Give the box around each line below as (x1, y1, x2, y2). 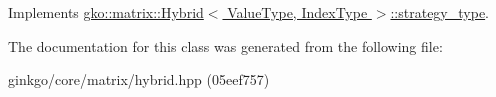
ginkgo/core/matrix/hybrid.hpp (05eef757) (8, 69, 270, 90)
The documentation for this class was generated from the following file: (8, 35, 443, 56)
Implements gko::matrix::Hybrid (8, 2, 204, 22)
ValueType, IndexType (227, 2, 368, 22)
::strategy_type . (390, 2, 490, 22)
